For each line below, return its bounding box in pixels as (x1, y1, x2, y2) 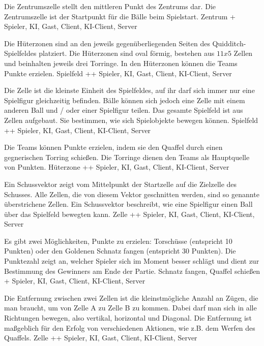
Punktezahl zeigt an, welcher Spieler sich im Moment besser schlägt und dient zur (4, 256, 259, 266)
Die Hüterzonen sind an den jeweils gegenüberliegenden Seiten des (4, 38, 210, 48)
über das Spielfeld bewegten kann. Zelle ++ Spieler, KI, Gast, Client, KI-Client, (4, 208, 255, 219)
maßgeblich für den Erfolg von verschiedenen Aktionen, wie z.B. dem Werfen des (4, 322, 255, 333)
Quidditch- (212, 38, 246, 48)
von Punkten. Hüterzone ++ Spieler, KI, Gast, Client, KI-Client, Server (4, 162, 229, 172)
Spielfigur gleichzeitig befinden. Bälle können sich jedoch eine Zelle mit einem (4, 95, 245, 105)
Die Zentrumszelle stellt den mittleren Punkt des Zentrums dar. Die (4, 1, 216, 11)
